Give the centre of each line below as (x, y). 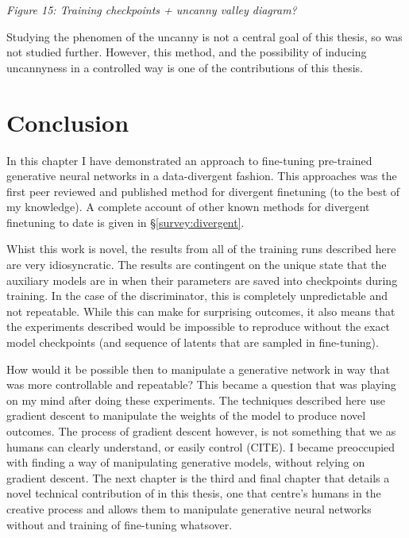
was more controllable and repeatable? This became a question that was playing (201, 384)
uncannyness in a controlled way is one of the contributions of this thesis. (185, 67)
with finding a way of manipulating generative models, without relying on (186, 462)
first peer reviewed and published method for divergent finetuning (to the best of (203, 191)
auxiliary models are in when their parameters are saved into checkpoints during (202, 280)
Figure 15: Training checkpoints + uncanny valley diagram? (152, 10)
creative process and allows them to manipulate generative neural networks (189, 508)
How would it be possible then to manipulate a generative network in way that (198, 369)
